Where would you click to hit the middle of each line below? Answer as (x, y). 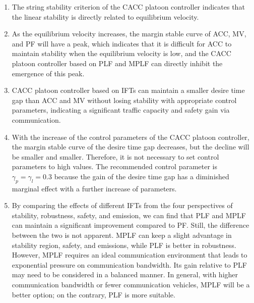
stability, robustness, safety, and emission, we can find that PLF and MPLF (129, 215)
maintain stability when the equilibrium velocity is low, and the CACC (121, 53)
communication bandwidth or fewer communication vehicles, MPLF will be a (131, 285)
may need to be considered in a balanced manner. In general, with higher (125, 274)
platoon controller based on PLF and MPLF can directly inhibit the (117, 63)
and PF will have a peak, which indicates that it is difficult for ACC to (122, 43)
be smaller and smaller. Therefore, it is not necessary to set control (115, 156)
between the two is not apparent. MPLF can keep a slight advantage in (122, 235)
